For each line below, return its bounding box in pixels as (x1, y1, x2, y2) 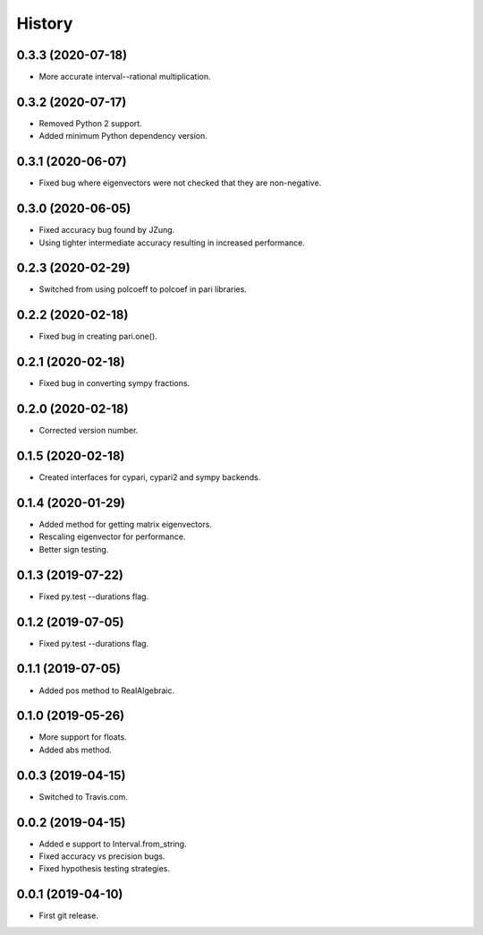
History (16, 13, 73, 33)
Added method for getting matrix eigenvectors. (38, 519, 212, 529)
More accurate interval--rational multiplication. (38, 72, 211, 82)
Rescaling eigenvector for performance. (38, 531, 186, 542)
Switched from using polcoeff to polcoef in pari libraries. (38, 284, 248, 295)
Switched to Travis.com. (38, 791, 129, 802)
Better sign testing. (38, 544, 109, 554)
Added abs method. (38, 744, 112, 755)
